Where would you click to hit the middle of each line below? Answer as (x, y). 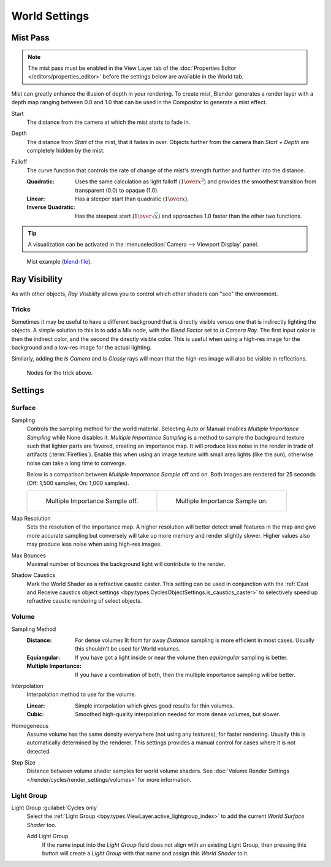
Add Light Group (48, 836)
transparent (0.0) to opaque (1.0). (117, 190)
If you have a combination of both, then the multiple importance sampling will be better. (185, 674)
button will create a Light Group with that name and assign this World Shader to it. (145, 853)
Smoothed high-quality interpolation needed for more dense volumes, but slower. (178, 714)
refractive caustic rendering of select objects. (84, 601)
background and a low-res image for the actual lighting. (82, 347)
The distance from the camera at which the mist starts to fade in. (108, 122)
